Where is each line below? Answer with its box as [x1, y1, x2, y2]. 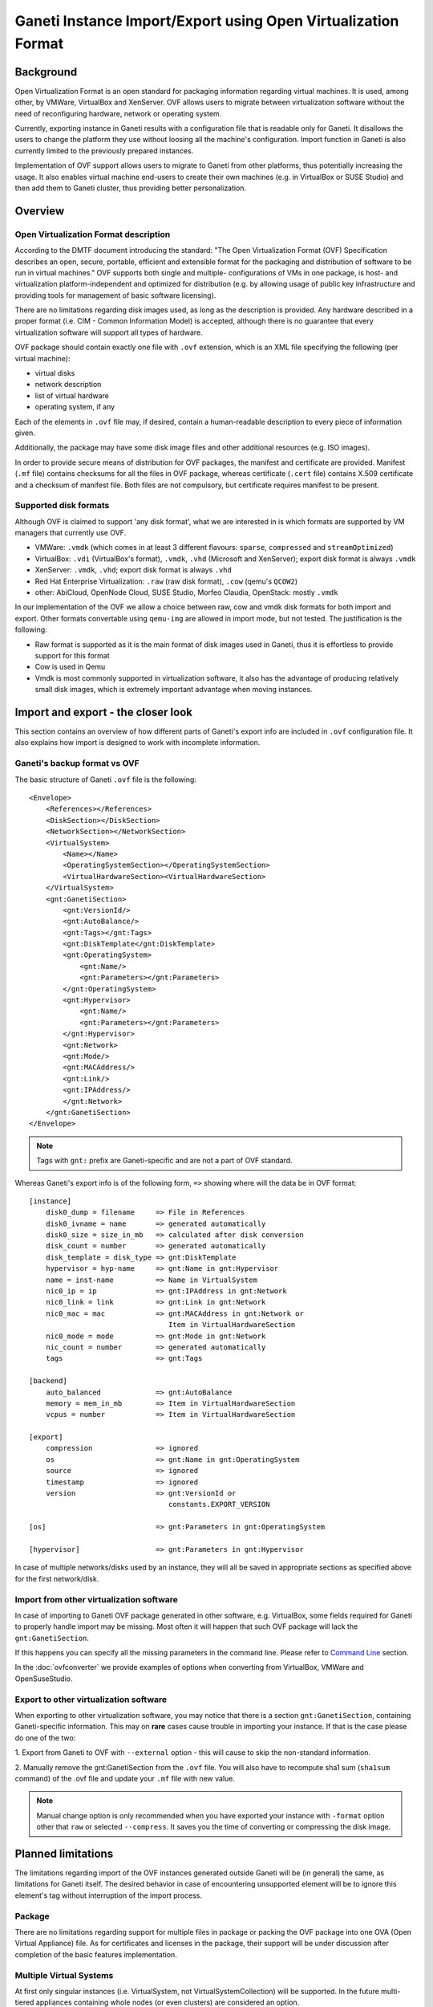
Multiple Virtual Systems [14, 1969, 114, 1981]
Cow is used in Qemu [34, 662, 106, 672]
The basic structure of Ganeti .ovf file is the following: [14, 775, 196, 784]
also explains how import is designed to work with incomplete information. [14, 738, 261, 747]
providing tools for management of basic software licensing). [14, 290, 216, 300]
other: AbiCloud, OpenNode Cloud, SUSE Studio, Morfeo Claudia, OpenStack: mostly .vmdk [34, 588, 338, 597]
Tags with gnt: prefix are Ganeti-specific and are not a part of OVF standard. [36, 1156, 293, 1166]
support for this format [34, 651, 110, 660]
